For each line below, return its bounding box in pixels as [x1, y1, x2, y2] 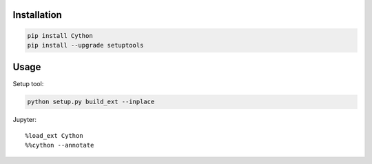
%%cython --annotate [25, 141, 94, 150]
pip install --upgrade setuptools [27, 41, 144, 49]
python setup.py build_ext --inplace [27, 98, 155, 106]
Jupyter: [12, 116, 37, 124]
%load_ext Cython [25, 132, 83, 139]
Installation [12, 9, 62, 21]
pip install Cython [27, 32, 93, 39]
